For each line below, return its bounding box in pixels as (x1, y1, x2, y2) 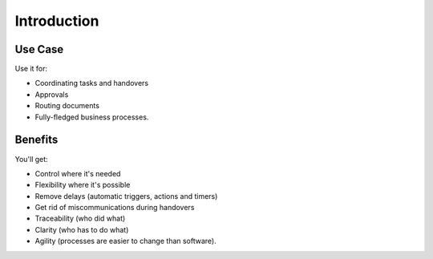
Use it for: (14, 64, 48, 74)
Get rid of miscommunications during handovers (34, 203, 195, 212)
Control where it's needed (34, 168, 121, 178)
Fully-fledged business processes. (34, 112, 149, 122)
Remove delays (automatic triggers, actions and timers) (34, 191, 218, 200)
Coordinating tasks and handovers (34, 79, 148, 88)
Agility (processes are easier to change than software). (34, 237, 216, 246)
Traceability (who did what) (34, 213, 126, 224)
